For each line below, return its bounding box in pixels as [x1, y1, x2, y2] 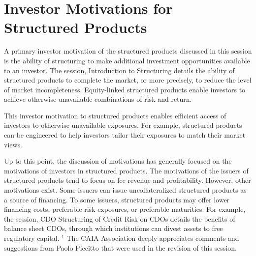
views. [4, 139, 23, 149]
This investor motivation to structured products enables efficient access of [4, 110, 226, 120]
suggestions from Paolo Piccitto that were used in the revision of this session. [4, 242, 237, 253]
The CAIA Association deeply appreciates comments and [66, 233, 239, 243]
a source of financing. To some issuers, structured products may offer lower [4, 194, 230, 204]
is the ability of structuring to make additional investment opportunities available [4, 55, 250, 65]
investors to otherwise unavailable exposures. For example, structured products [4, 120, 242, 130]
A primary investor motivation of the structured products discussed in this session [4, 46, 252, 56]
